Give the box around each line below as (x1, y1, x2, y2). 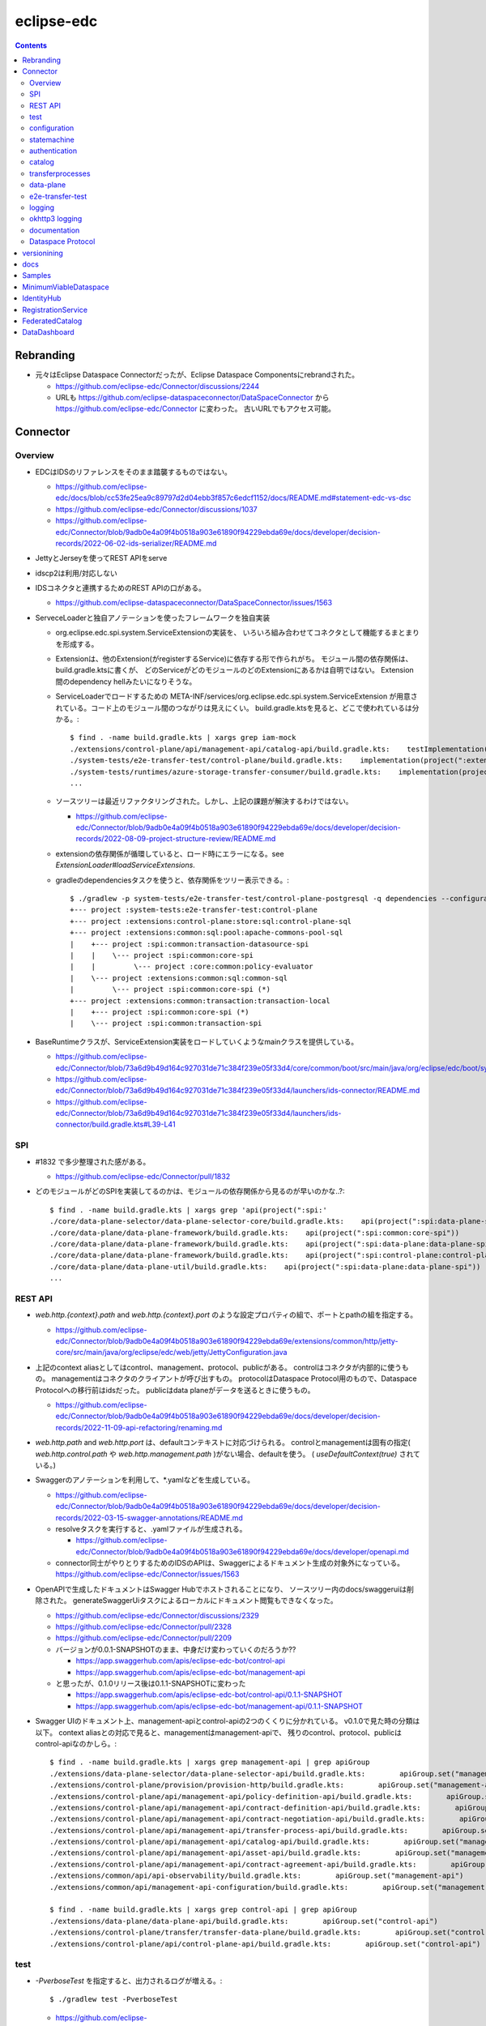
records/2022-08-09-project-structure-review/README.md (75, 834, 276, 844)
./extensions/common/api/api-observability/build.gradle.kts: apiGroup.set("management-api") (49, 1871, 464, 1880)
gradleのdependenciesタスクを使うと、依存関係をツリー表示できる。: (55, 875, 289, 885)
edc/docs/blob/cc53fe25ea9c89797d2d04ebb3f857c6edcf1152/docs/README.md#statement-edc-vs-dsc (55, 493, 412, 502)
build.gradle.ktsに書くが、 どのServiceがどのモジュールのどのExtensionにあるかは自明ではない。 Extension (55, 665, 415, 675)
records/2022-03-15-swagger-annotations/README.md (55, 1512, 243, 1523)
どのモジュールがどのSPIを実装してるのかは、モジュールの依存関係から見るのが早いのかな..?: (35, 1186, 345, 1196)
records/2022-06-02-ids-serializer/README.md (55, 538, 217, 548)
